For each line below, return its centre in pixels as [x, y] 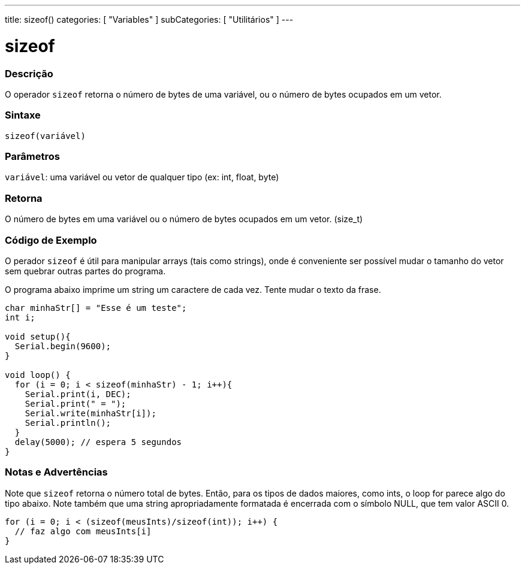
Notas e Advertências [56, 472]
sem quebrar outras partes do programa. [85, 271]
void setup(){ [38, 336]
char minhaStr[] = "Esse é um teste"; [96, 308]
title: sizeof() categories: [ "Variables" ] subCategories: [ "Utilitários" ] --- [149, 19]
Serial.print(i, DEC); [78, 394]
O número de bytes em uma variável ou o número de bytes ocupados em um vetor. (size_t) [184, 219]
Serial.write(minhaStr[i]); [90, 413]
